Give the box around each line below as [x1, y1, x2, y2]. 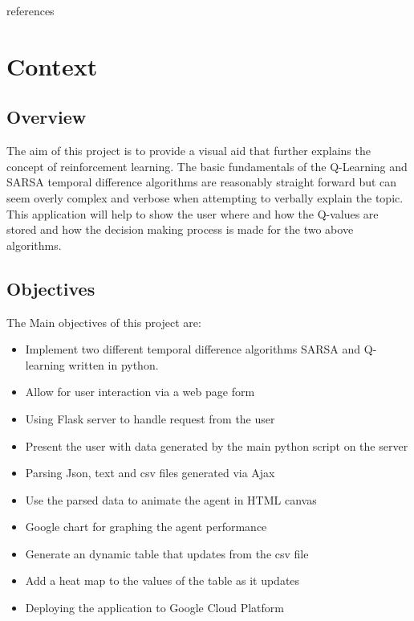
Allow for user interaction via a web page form [25, 383, 255, 400]
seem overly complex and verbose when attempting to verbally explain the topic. [6, 189, 404, 206]
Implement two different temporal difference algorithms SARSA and [25, 341, 361, 357]
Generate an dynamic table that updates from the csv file [25, 545, 309, 562]
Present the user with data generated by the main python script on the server [25, 437, 408, 454]
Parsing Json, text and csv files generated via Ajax [25, 464, 275, 481]
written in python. [68, 356, 159, 373]
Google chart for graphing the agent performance [25, 518, 267, 535]
